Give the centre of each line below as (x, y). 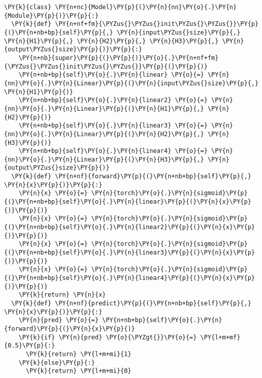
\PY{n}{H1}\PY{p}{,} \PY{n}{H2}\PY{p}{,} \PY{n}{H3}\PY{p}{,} (111, 41)
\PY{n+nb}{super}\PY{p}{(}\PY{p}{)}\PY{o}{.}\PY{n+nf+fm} (119, 58)
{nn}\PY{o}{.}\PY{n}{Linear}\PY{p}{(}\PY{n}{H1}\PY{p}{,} (104, 108)
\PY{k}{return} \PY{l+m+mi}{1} (78, 354)
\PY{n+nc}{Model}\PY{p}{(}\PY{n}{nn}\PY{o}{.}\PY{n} (146, 7)
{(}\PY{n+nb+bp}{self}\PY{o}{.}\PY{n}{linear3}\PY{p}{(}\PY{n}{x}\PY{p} (129, 253)
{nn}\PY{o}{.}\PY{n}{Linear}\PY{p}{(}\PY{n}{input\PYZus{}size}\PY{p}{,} (132, 83)
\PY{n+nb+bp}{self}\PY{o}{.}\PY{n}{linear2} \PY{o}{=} (113, 100)
